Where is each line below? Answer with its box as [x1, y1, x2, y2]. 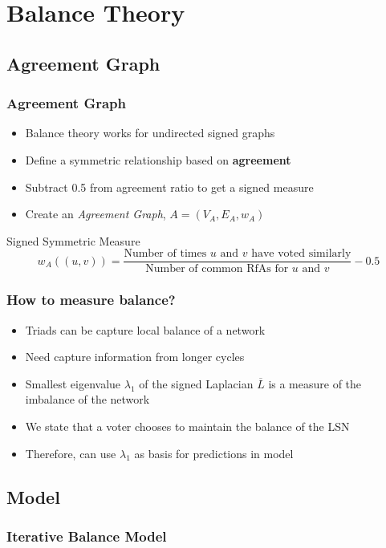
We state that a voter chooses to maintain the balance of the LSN [25, 418, 350, 434]
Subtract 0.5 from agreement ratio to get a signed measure [25, 178, 314, 195]
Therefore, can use [25, 444, 116, 461]
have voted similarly [251, 248, 351, 260]
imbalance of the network [25, 391, 150, 408]
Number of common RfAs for [145, 263, 289, 275]
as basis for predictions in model [134, 444, 294, 461]
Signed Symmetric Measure [6, 232, 140, 249]
